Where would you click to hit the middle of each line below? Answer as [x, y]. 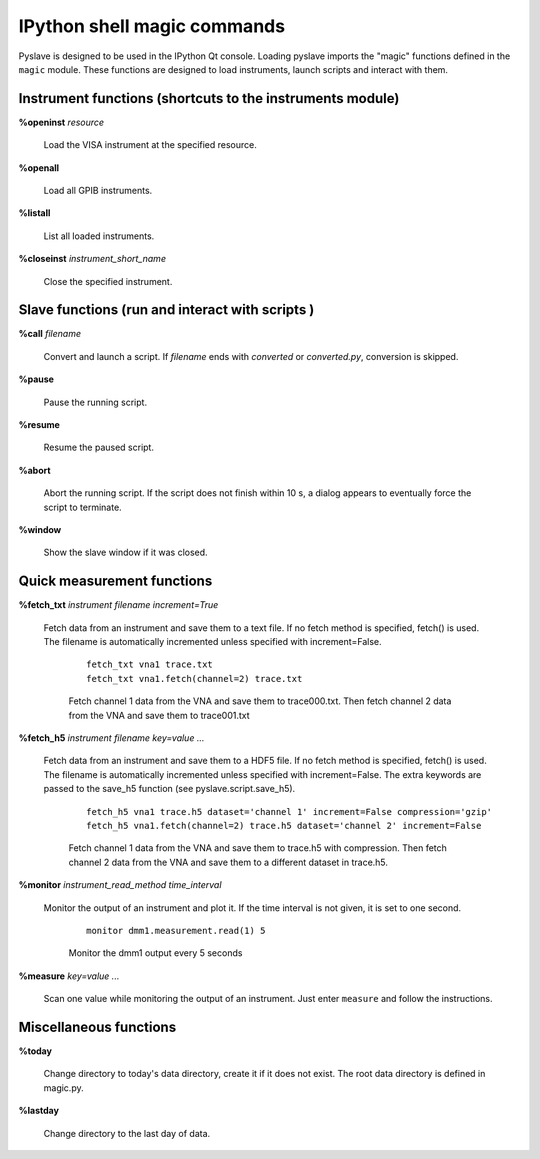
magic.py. [63, 1087]
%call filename [50, 334]
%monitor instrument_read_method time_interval [120, 885]
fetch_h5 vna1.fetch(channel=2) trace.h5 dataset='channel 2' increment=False [284, 825]
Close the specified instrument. [108, 281]
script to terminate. [82, 507]
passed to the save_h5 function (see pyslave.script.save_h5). [169, 789]
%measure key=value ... [69, 976]
